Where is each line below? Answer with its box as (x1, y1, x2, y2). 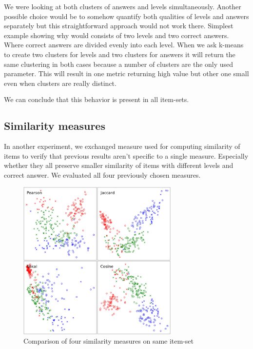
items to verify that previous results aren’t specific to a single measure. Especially (4, 150, 249, 161)
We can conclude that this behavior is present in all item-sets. (4, 94, 189, 104)
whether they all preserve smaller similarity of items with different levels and (4, 160, 234, 170)
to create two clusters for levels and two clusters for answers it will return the (4, 49, 235, 59)
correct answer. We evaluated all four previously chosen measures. (4, 169, 201, 180)
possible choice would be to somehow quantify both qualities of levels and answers (4, 11, 249, 21)
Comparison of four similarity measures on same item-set (23, 336, 194, 346)
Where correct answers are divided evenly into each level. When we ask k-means (4, 40, 244, 50)
